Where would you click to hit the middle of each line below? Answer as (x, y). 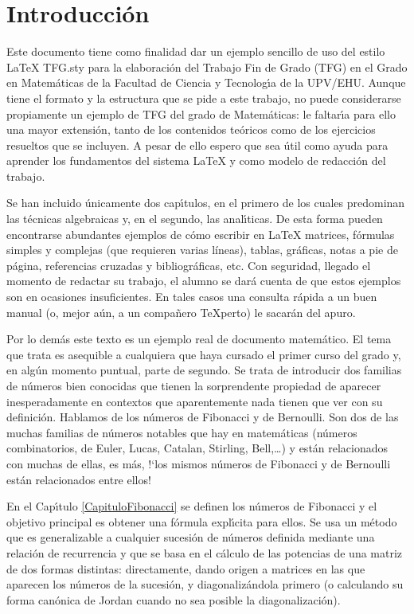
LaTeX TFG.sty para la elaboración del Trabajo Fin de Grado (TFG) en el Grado (207, 66)
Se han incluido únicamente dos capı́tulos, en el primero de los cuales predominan (206, 203)
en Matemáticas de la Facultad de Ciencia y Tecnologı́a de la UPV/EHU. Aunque (206, 82)
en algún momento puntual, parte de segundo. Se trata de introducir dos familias (204, 370)
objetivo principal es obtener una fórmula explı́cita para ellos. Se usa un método (202, 521)
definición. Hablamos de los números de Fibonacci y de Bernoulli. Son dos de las (203, 417)
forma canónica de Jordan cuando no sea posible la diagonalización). (174, 599)
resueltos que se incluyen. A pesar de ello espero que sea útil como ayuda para (197, 145)
